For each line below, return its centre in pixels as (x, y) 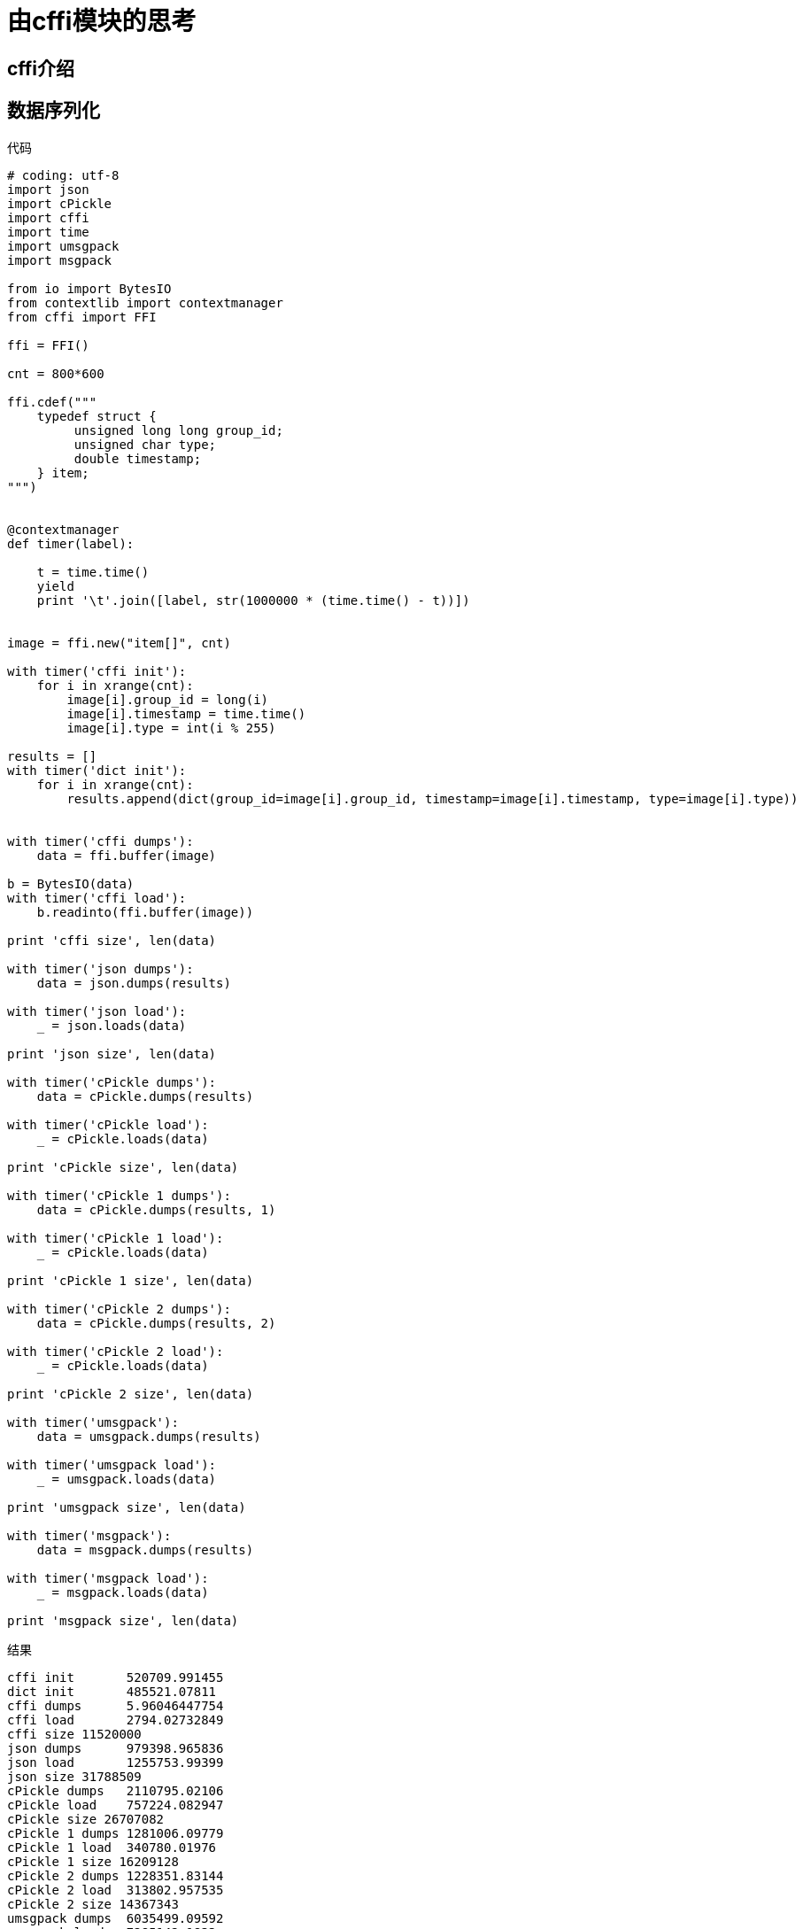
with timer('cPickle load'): (108, 1124)
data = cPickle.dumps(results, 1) (156, 1209)
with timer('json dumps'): (100, 968)
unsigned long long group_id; (178, 430)
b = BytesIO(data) (71, 883)
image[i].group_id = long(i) (168, 699)
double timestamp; (138, 458)
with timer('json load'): (97, 1011)
